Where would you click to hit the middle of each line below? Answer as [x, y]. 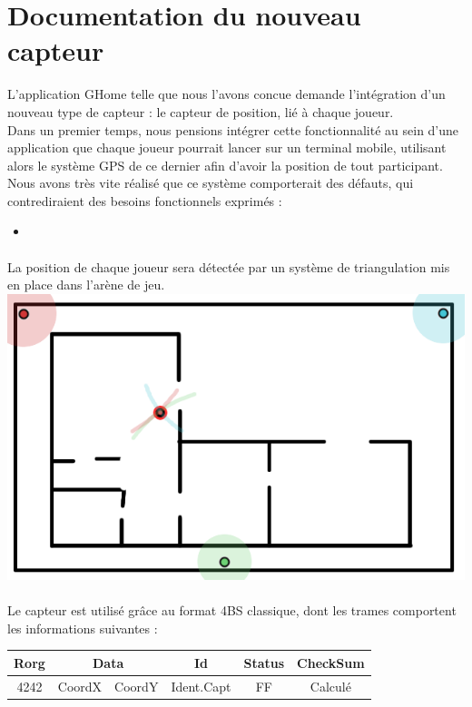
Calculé [330, 686]
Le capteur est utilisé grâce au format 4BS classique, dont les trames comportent [232, 610]
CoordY [137, 686]
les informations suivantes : [83, 628]
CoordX [80, 686]
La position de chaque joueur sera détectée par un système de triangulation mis [229, 266]
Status [264, 662]
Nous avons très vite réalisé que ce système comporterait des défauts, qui [211, 183]
